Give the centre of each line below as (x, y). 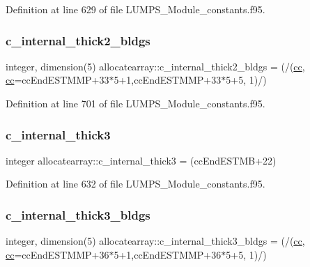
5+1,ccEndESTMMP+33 (168, 80)
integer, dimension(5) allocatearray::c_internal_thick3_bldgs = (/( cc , (155, 241)
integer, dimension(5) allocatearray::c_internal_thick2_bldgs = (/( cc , (155, 66)
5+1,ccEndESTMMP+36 (168, 254)
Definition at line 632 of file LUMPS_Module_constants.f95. (135, 184)
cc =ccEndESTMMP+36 (57, 254)
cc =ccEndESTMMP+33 (57, 80)
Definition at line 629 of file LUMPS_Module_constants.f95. (135, 9)
